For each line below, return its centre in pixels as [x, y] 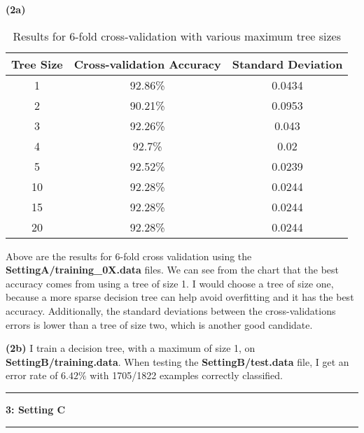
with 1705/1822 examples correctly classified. [186, 375]
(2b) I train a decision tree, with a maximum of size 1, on [131, 348]
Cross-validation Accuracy [147, 64]
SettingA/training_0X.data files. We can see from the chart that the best [173, 270]
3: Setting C [36, 409]
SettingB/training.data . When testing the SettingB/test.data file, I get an [177, 361]
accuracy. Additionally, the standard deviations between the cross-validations [171, 310]
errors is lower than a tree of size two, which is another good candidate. [159, 324]
